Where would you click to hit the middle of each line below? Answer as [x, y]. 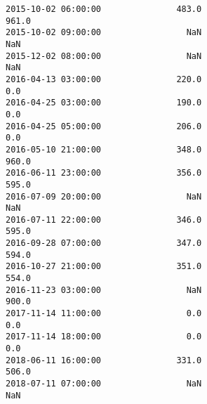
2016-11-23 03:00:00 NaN [104, 290]
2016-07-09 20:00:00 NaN [104, 196]
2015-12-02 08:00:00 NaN [104, 56]
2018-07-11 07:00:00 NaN [104, 384]
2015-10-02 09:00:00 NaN [104, 33]
